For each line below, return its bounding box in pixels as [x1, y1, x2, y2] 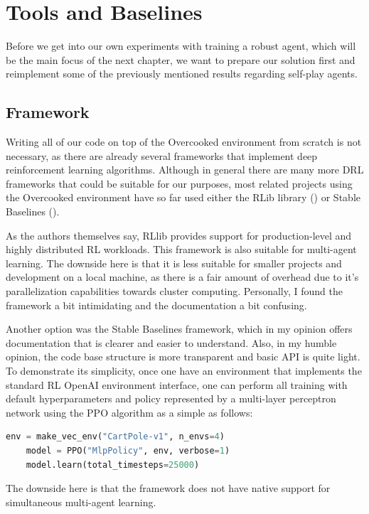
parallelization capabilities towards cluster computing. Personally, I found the [6, 284, 343, 299]
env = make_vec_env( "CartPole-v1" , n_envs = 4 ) [6, 432, 225, 442]
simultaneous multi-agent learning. [6, 494, 156, 509]
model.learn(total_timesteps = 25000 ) [26, 459, 200, 470]
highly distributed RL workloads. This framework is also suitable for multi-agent [6, 242, 357, 257]
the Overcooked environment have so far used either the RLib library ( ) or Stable [6, 190, 360, 205]
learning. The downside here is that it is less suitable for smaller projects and [6, 255, 342, 270]
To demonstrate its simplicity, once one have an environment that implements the [6, 363, 362, 378]
